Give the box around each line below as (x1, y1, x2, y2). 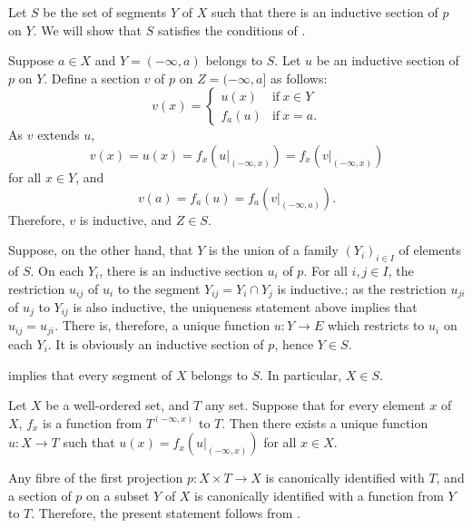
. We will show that (33, 20, 143, 39)
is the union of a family (209, 240, 339, 259)
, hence (274, 334, 314, 353)
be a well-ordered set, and (45, 396, 190, 415)
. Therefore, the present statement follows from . (31, 504, 300, 523)
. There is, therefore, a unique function (54, 316, 270, 335)
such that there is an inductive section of (211, 3, 438, 21)
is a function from (43, 413, 143, 432)
